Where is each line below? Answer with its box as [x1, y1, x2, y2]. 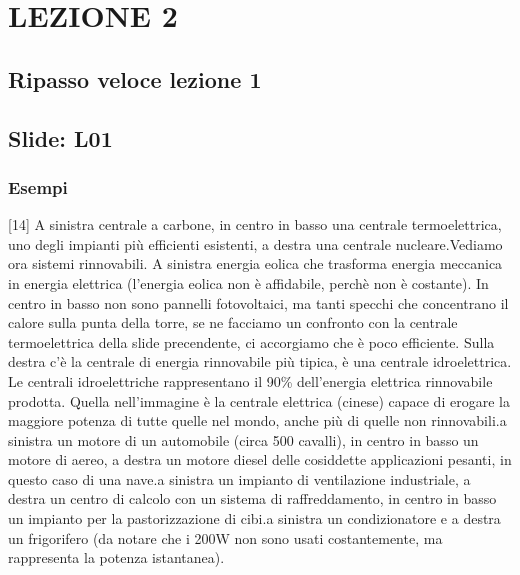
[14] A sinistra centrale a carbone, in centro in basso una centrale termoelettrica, [8, 214, 502, 235]
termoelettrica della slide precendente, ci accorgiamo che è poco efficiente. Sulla [8, 331, 495, 352]
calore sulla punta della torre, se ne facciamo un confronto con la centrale [8, 312, 458, 333]
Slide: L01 [8, 122, 113, 153]
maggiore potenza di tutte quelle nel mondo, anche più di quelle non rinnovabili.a [8, 410, 507, 431]
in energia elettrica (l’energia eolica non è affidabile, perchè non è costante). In [8, 272, 489, 293]
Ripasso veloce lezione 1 [8, 63, 262, 94]
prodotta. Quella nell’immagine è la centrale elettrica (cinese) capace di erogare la [8, 390, 510, 411]
